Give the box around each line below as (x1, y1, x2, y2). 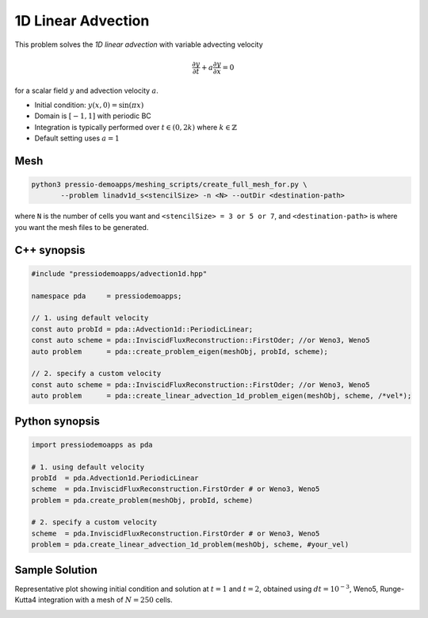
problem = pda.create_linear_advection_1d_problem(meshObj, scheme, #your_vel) (31, 540, 350, 549)
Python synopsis (14, 414, 101, 428)
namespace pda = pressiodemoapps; (31, 291, 182, 301)
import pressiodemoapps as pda (31, 440, 154, 449)
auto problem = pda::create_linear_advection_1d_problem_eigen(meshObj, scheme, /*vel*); (31, 391, 412, 401)
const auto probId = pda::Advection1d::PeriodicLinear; (31, 324, 254, 333)
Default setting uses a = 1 (34, 133, 120, 143)
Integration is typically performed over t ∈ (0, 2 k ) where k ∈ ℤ (34, 122, 238, 132)
